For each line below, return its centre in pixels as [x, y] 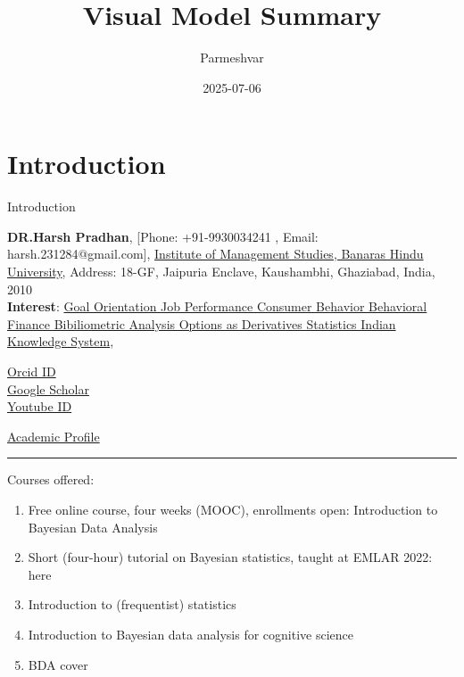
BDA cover [58, 664]
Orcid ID [32, 371]
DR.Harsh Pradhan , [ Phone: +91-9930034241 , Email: [163, 236]
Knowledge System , [61, 341]
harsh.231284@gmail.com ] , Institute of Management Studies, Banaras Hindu [215, 254]
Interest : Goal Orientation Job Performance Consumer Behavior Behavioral [217, 306]
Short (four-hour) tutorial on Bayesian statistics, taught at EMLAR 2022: [230, 557]
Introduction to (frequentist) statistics [132, 604]
